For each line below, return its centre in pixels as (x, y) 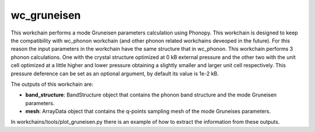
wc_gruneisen (46, 15)
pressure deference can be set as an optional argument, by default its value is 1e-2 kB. (115, 74)
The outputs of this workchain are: (52, 84)
